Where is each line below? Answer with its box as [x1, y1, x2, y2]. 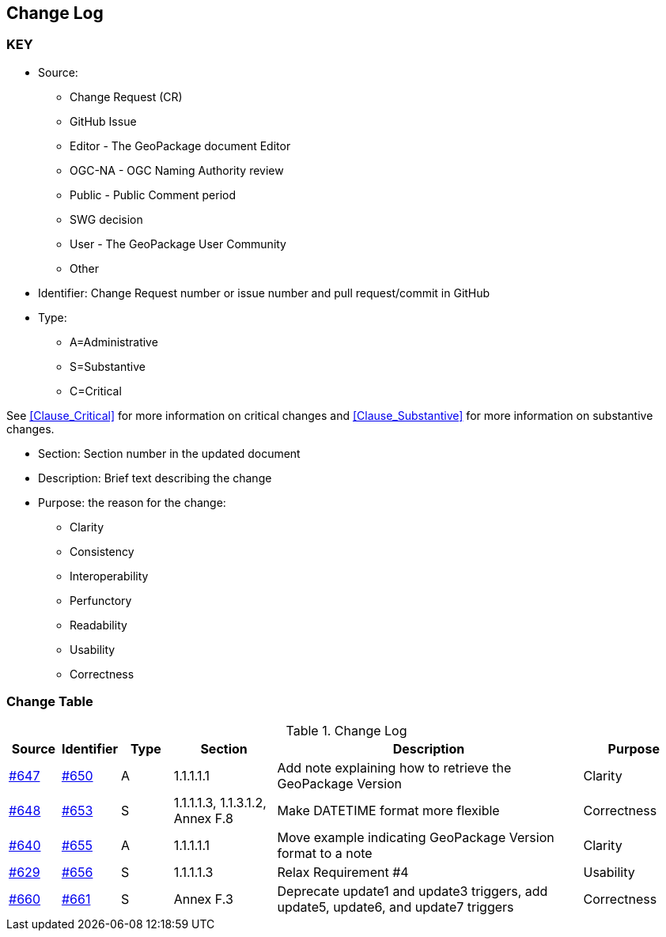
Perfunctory [70, 593, 132, 607]
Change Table [6, 693, 93, 710]
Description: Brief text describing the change [38, 470, 272, 485]
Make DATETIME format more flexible [277, 802, 500, 818]
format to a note [277, 844, 373, 861]
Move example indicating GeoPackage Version [277, 829, 554, 845]
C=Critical [70, 383, 122, 398]
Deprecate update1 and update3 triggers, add [277, 882, 548, 899]
